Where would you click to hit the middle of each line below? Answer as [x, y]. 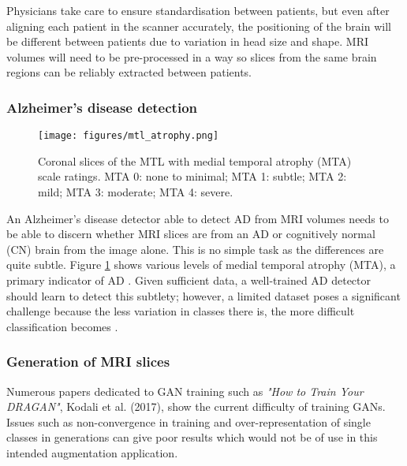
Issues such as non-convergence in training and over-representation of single [189, 421]
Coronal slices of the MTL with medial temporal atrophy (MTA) [195, 160]
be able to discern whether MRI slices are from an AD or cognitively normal [191, 234]
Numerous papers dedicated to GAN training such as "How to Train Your [185, 391]
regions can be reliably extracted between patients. [129, 72]
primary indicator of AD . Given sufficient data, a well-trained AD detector [189, 280]
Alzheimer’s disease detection [102, 107]
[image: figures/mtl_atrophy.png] [129, 136]
